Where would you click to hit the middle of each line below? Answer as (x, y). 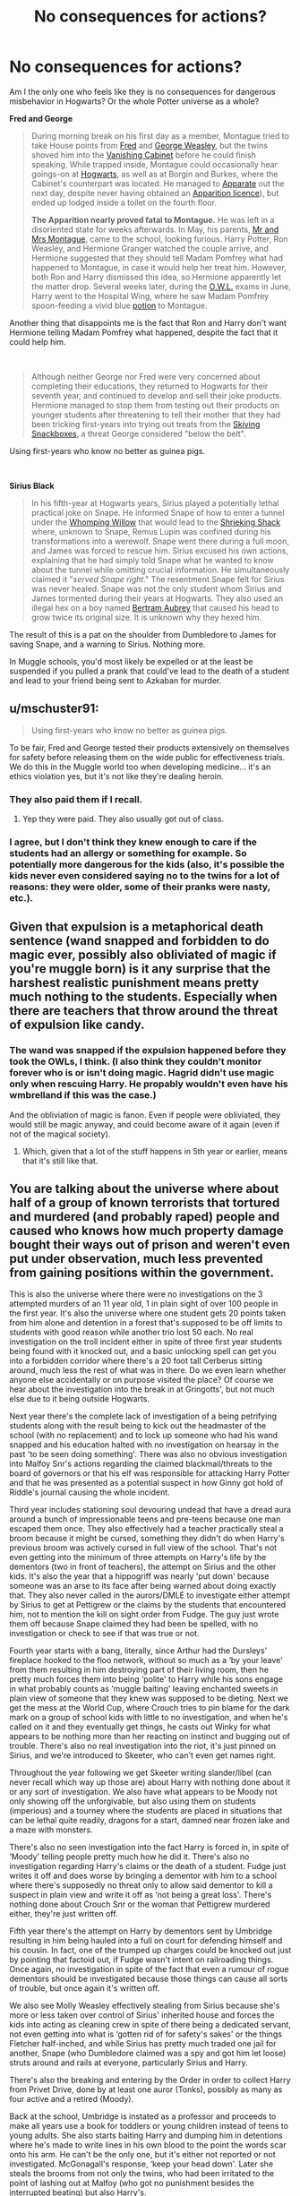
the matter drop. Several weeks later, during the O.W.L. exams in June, (161, 286)
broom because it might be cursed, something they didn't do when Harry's (147, 1539)
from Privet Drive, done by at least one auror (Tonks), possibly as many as (146, 2089)
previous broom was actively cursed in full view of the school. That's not (143, 1548)
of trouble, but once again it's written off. (85, 1988)
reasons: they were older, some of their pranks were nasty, (140, 887)
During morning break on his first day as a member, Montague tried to (160, 135)
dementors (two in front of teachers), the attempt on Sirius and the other (143, 1567)
